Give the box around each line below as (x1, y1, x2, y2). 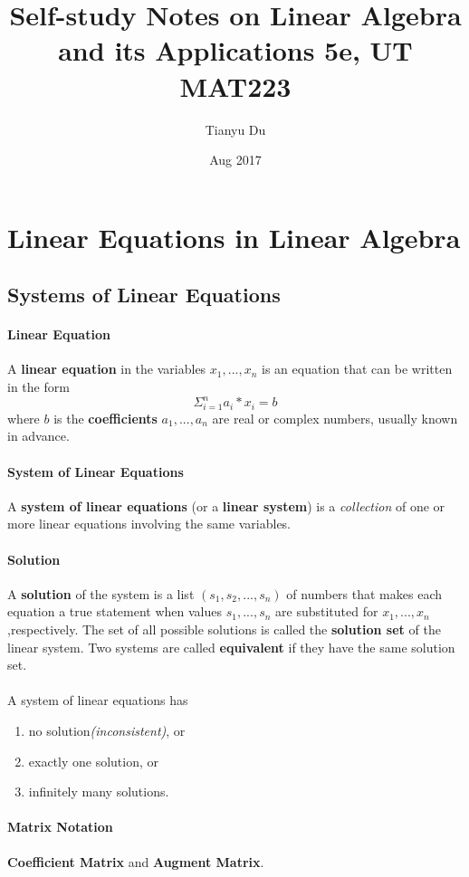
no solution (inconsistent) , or (28, 721, 186, 739)
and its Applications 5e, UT (58, 32, 413, 69)
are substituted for (275, 602, 378, 621)
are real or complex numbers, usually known (212, 408, 458, 427)
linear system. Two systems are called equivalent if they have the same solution (7, 637, 455, 656)
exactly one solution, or (28, 751, 159, 770)
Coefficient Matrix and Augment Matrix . (7, 852, 264, 871)
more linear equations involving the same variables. (7, 514, 292, 533)
